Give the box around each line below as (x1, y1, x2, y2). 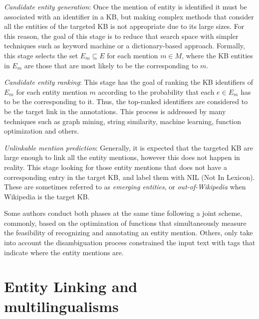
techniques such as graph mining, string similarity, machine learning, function (4, 116, 242, 126)
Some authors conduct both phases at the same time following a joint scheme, (4, 208, 243, 218)
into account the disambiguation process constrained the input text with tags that (4, 237, 256, 248)
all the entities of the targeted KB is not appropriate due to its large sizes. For (4, 21, 245, 31)
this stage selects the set (4, 50, 78, 60)
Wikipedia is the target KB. (4, 191, 90, 201)
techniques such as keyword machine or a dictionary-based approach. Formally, (4, 40, 245, 51)
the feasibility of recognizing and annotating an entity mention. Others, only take (4, 227, 253, 238)
